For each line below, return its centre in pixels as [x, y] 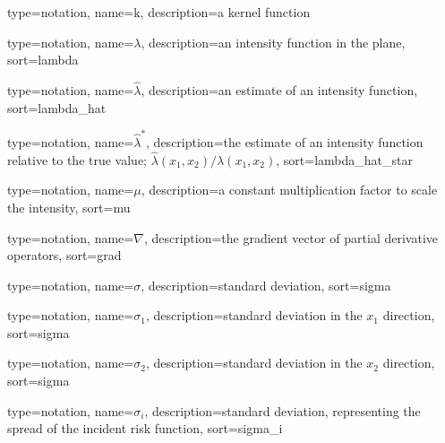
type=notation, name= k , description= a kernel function [159, 12]
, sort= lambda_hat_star [344, 159]
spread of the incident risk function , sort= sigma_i [145, 428]
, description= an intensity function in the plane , [273, 42]
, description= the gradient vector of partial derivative [291, 237]
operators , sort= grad [64, 255]
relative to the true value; [77, 159]
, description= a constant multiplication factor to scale [289, 190]
